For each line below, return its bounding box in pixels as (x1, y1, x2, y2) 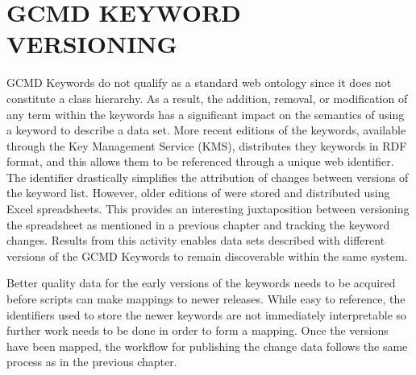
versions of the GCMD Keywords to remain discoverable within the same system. (6, 247, 408, 264)
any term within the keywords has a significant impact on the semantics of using (6, 105, 405, 122)
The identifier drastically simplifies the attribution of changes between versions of (6, 168, 409, 185)
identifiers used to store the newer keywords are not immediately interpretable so (6, 306, 407, 323)
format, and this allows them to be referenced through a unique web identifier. (6, 153, 394, 170)
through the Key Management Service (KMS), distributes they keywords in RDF (6, 137, 407, 154)
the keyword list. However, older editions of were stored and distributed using (6, 184, 390, 201)
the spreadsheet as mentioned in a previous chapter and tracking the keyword (6, 216, 390, 233)
